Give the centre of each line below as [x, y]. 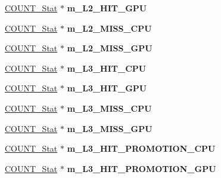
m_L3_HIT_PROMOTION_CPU [141, 148]
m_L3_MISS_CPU [109, 108]
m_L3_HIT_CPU [107, 68]
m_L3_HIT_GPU [107, 88]
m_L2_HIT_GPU [107, 8]
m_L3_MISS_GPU [110, 128]
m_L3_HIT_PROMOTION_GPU [141, 168]
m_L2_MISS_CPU [109, 28]
